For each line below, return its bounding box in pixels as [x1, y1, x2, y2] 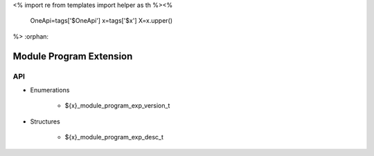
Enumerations [30, 86, 70, 94]
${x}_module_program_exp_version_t [64, 101, 170, 110]
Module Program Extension [12, 50, 133, 62]
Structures [30, 117, 60, 126]
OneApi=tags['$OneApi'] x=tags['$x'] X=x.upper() [30, 17, 173, 25]
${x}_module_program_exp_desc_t [64, 133, 164, 142]
